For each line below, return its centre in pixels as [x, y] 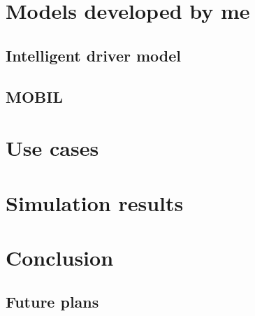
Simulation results [95, 202]
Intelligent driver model [94, 55]
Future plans [52, 302]
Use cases [52, 148]
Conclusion [60, 257]
